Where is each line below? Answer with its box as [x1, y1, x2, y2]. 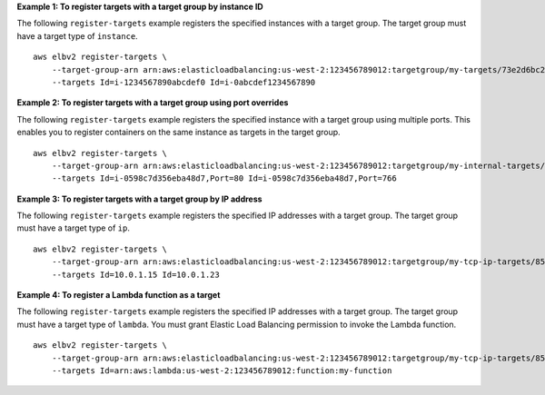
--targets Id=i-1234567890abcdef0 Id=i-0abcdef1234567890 [51, 77, 316, 87]
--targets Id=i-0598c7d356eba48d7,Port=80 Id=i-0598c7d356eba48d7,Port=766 [51, 173, 397, 183]
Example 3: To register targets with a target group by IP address [16, 193, 263, 204]
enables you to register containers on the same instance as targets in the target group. [16, 127, 341, 138]
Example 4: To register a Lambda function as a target [16, 290, 221, 301]
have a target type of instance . [16, 30, 138, 41]
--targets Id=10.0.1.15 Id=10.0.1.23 [51, 269, 220, 280]
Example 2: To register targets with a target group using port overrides [16, 97, 289, 108]
